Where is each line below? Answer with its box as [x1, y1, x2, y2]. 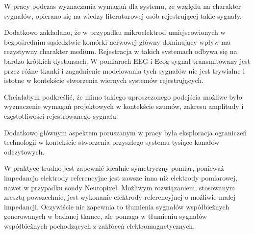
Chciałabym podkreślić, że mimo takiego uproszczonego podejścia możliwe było [4, 91, 242, 102]
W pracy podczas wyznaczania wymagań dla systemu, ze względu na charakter [4, 1, 241, 11]
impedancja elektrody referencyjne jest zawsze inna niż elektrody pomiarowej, [4, 172, 237, 182]
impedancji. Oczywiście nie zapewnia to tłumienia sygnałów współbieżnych [4, 201, 229, 211]
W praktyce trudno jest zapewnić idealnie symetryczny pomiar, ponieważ [4, 163, 224, 173]
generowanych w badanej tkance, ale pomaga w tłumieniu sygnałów [4, 211, 207, 221]
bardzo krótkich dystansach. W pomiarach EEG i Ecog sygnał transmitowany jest [4, 55, 251, 66]
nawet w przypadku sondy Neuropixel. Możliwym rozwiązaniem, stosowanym [4, 182, 235, 192]
